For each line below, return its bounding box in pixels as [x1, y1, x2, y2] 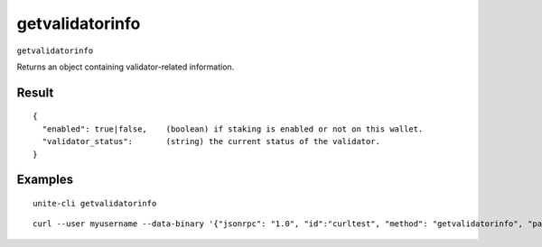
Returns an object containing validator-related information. [16, 61, 235, 72]
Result [16, 85, 54, 100]
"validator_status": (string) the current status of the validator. [42, 136, 381, 147]
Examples [16, 172, 74, 188]
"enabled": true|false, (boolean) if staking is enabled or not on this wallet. [42, 123, 424, 134]
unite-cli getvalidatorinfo [33, 198, 157, 208]
